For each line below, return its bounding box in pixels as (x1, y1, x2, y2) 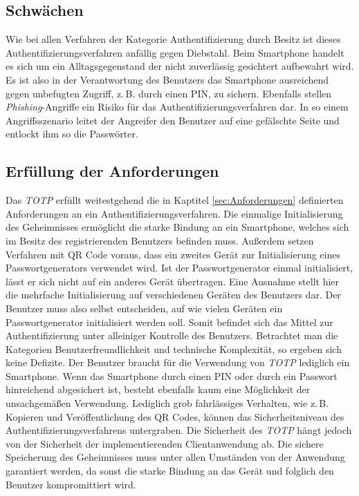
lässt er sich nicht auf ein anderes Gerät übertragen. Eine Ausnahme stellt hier (6, 274, 340, 288)
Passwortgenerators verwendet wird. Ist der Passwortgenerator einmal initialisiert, (6, 260, 353, 275)
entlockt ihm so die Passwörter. (6, 126, 138, 141)
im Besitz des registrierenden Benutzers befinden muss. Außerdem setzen (6, 233, 314, 247)
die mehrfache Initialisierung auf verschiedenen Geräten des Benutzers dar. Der (6, 287, 341, 302)
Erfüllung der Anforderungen (6, 160, 219, 182)
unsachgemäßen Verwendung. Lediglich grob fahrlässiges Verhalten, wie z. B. (6, 396, 329, 410)
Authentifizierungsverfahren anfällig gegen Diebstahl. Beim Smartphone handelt (6, 45, 344, 59)
